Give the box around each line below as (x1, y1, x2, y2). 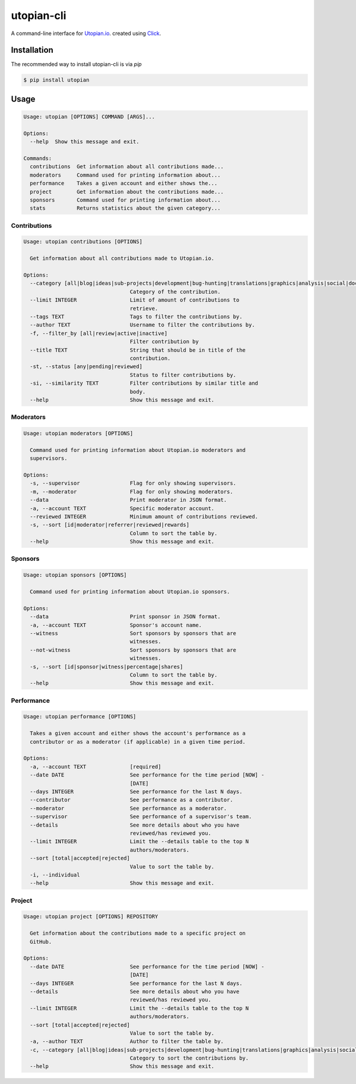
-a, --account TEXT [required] (30, 763, 161, 770)
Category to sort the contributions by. (129, 1055, 249, 1061)
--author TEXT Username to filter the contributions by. (30, 322, 255, 328)
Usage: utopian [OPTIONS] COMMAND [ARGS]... (23, 114, 155, 120)
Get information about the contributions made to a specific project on (30, 930, 246, 937)
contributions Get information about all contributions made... (30, 164, 224, 170)
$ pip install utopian (23, 77, 90, 83)
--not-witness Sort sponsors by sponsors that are (30, 646, 237, 653)
